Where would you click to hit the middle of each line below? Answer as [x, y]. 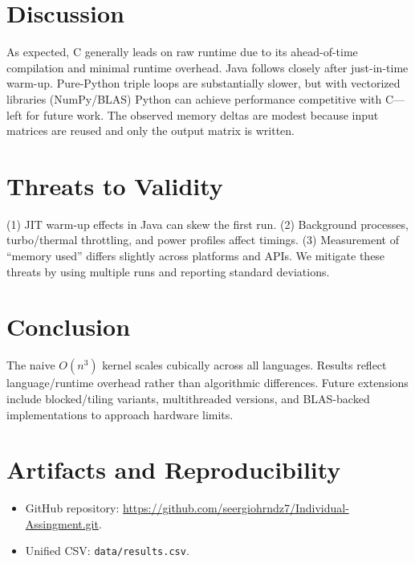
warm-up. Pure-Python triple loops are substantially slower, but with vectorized [203, 83]
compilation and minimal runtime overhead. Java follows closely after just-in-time [207, 67]
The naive [31, 365]
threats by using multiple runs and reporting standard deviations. [168, 271]
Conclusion [69, 326]
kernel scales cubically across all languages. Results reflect [244, 365]
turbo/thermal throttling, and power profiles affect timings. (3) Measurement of [203, 240]
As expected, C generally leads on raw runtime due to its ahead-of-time [182, 52]
